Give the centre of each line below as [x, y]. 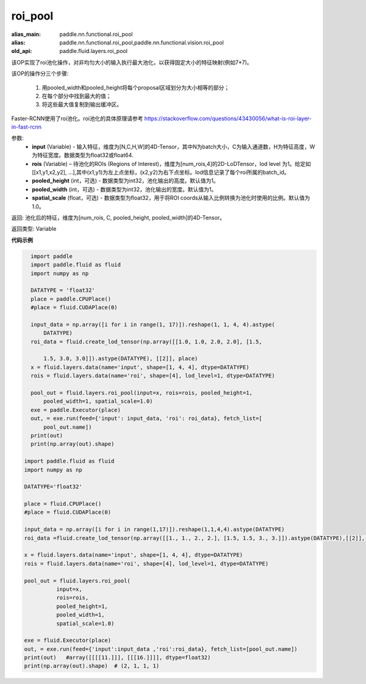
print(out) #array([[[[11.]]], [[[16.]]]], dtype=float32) [117, 658]
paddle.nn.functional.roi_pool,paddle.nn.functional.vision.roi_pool [142, 42]
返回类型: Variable [34, 229]
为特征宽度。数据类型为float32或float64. [83, 155]
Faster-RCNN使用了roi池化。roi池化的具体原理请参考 [77, 118]
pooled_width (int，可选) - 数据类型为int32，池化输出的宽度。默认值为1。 [124, 189]
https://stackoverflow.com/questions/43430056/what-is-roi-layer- [228, 118]
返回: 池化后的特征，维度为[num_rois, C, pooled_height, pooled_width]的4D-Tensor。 [118, 217]
